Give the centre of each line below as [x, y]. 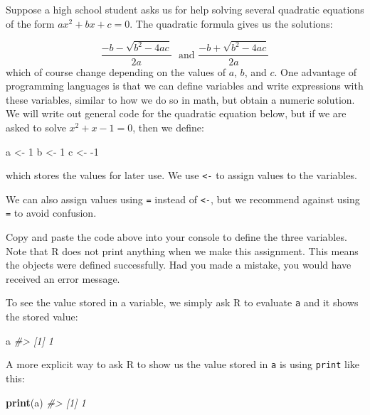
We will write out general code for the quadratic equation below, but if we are [176, 113]
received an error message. [63, 278]
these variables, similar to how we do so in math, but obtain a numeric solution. [180, 99]
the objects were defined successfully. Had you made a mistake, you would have [179, 265]
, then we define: [168, 127]
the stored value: [42, 317]
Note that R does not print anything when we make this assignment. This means [182, 250]
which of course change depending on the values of [116, 71]
